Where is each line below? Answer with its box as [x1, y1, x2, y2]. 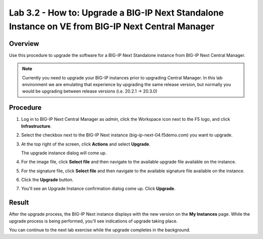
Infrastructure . [21, 123, 52, 129]
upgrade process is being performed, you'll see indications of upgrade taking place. [9, 218, 178, 224]
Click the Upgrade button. [21, 177, 74, 183]
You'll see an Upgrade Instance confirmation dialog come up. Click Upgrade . [21, 185, 175, 192]
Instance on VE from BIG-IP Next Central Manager [9, 21, 215, 32]
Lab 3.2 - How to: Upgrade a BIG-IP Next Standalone [9, 7, 224, 18]
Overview [9, 39, 39, 48]
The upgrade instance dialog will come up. [21, 150, 107, 156]
